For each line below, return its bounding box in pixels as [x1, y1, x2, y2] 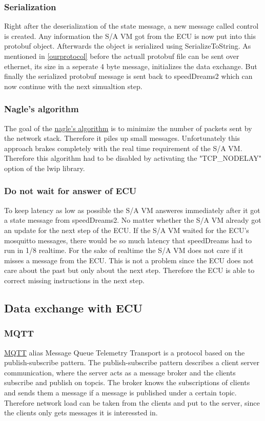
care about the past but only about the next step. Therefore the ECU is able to [4, 265, 255, 276]
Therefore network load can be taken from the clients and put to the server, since [4, 397, 260, 408]
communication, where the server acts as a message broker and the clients [4, 367, 236, 377]
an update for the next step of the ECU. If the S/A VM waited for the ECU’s [4, 224, 249, 235]
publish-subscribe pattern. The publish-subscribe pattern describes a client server [4, 357, 259, 368]
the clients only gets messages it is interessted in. [4, 407, 158, 418]
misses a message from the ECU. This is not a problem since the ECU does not [4, 255, 254, 265]
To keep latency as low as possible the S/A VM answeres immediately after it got [4, 204, 260, 215]
